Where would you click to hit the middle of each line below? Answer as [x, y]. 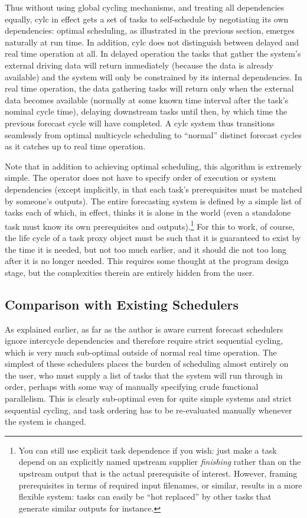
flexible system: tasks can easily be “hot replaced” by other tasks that [145, 496]
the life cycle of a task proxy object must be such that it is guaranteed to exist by [153, 237]
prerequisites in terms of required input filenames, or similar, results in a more [160, 485]
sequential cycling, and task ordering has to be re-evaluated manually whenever [148, 410]
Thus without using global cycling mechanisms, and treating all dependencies [145, 7]
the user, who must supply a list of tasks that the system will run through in [144, 375]
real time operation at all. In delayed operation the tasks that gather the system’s [153, 53]
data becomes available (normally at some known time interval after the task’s [147, 100]
